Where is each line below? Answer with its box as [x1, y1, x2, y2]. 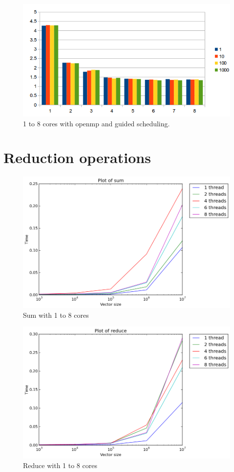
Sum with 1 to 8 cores [23, 309, 89, 320]
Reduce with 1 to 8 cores [23, 460, 97, 471]
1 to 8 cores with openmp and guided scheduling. [23, 118, 170, 129]
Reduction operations [3, 147, 151, 167]
